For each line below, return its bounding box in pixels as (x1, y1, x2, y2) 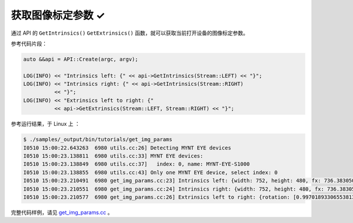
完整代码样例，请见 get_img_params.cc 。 (11, 209, 113, 216)
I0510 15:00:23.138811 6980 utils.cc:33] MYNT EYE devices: (23, 153, 204, 159)
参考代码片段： (11, 40, 47, 47)
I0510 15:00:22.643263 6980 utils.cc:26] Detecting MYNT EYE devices (23, 144, 232, 151)
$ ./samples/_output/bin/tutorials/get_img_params (23, 136, 173, 143)
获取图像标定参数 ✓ (11, 9, 105, 22)
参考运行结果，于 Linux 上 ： (11, 121, 81, 128)
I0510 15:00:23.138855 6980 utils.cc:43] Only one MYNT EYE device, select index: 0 (23, 169, 278, 176)
